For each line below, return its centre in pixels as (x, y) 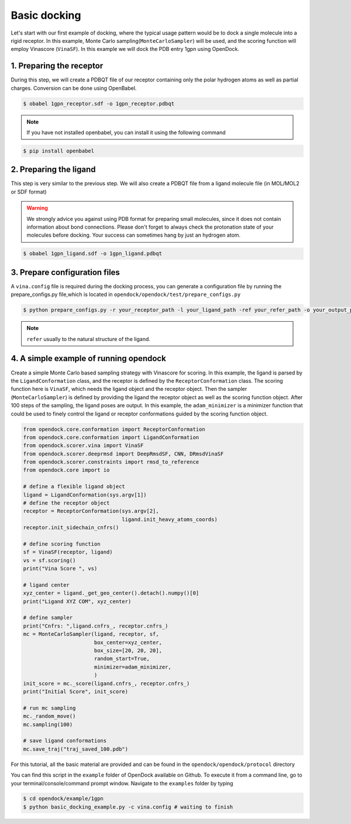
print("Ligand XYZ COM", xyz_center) (77, 601)
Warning (37, 208)
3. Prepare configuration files (65, 272)
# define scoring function (62, 544)
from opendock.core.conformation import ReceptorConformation (114, 429)
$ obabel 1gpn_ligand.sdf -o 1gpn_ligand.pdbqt (92, 254)
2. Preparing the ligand (53, 170)
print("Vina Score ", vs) (60, 569)
